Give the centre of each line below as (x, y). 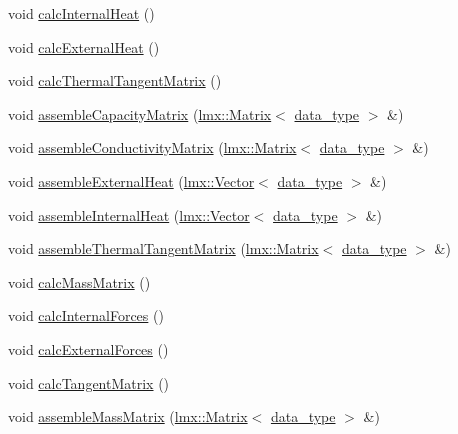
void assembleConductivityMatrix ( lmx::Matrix (152, 147)
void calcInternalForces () (86, 315)
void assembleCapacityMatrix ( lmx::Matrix (140, 113)
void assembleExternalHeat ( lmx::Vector (131, 180)
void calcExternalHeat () (84, 46)
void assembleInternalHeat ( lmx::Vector (129, 214)
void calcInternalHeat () (81, 13)
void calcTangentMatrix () (89, 382)
